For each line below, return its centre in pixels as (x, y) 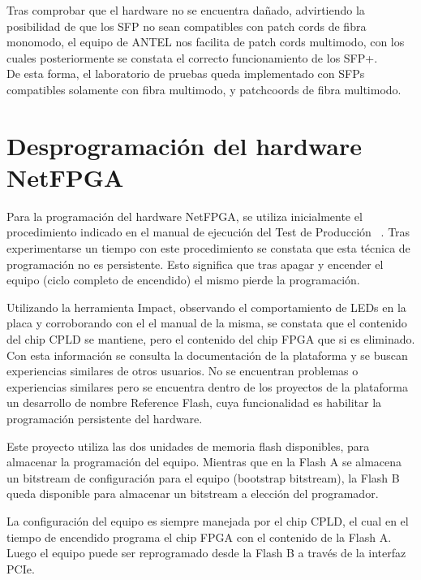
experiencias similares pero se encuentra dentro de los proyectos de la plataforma (207, 386)
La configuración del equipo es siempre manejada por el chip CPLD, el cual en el (208, 520)
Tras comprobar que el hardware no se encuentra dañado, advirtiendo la (186, 10)
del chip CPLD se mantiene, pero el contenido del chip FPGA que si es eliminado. (211, 339)
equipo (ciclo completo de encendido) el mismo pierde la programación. (183, 280)
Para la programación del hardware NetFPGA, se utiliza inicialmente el (185, 216)
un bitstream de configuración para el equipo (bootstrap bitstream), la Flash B (203, 477)
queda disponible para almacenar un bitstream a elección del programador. (193, 493)
